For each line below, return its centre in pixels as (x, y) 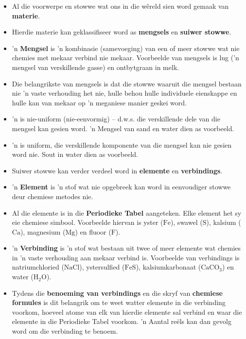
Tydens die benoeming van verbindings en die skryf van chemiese (117, 293)
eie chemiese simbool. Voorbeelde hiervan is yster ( (88, 222)
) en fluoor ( (93, 231)
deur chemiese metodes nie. (53, 196)
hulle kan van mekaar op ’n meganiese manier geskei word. (99, 102)
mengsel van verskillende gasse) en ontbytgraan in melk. (96, 67)
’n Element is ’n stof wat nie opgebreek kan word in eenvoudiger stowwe (121, 187)
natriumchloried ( (38, 267)
